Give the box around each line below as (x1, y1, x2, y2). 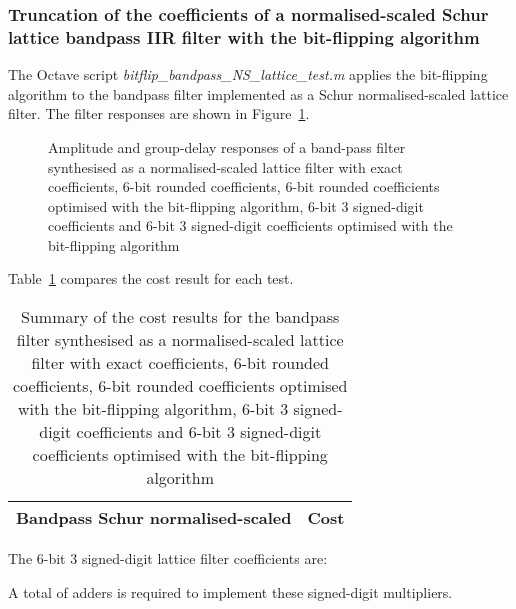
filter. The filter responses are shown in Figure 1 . (8, 103, 310, 124)
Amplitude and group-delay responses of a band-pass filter (48, 136, 406, 157)
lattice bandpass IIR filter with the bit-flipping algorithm (8, 24, 480, 49)
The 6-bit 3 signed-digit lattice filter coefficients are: (8, 548, 328, 569)
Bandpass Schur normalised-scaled (16, 506, 292, 530)
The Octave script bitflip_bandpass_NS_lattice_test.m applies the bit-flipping (8, 64, 488, 85)
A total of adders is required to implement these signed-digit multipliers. (8, 581, 453, 602)
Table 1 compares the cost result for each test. (8, 268, 294, 289)
